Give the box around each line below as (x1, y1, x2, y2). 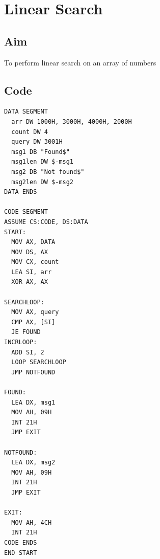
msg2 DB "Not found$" (11, 168, 85, 175)
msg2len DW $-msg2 (11, 178, 74, 186)
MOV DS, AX (11, 248, 48, 256)
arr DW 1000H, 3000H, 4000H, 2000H (11, 118, 132, 125)
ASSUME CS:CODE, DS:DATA (4, 218, 88, 226)
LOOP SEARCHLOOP (11, 359, 66, 366)
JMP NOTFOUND (11, 368, 56, 376)
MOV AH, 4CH (11, 519, 52, 526)
